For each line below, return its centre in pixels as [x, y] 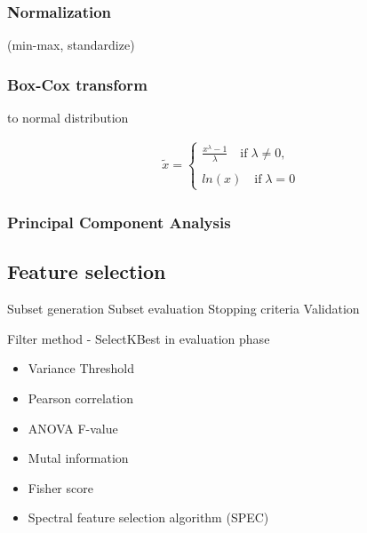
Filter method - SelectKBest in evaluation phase [139, 338]
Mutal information [78, 458]
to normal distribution [68, 118]
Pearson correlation [81, 398]
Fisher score [60, 487]
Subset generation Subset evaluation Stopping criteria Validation [183, 309]
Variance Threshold [81, 368]
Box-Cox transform [77, 84]
